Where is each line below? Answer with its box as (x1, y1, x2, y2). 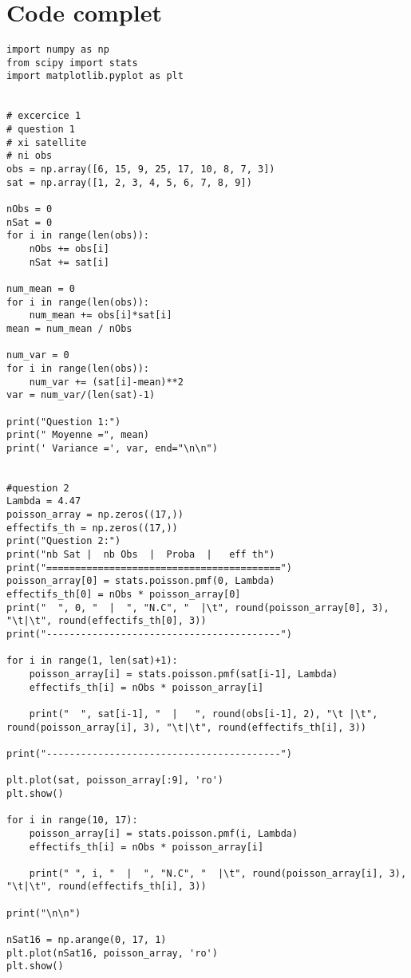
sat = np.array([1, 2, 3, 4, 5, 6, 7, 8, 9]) (6, 176, 252, 188)
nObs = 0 (6, 203, 53, 215)
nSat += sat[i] (29, 256, 109, 268)
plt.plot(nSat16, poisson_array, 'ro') (6, 947, 218, 959)
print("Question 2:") (6, 535, 121, 547)
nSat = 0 (6, 216, 53, 228)
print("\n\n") (6, 907, 81, 919)
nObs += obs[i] (29, 243, 109, 254)
